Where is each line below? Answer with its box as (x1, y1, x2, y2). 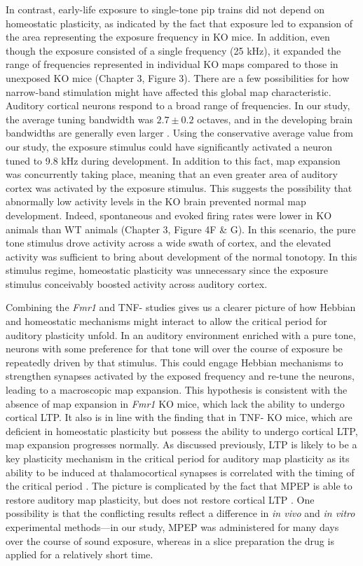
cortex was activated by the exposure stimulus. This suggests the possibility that (6, 180, 352, 195)
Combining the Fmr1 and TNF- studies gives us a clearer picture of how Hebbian (6, 300, 356, 315)
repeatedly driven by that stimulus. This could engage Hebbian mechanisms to (6, 354, 343, 369)
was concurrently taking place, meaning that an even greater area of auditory (6, 167, 338, 181)
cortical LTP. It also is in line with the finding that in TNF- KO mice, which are (6, 410, 352, 424)
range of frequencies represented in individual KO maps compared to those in (6, 57, 338, 71)
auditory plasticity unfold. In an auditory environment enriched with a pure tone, (6, 327, 356, 342)
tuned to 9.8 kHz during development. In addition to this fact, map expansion (6, 153, 341, 167)
